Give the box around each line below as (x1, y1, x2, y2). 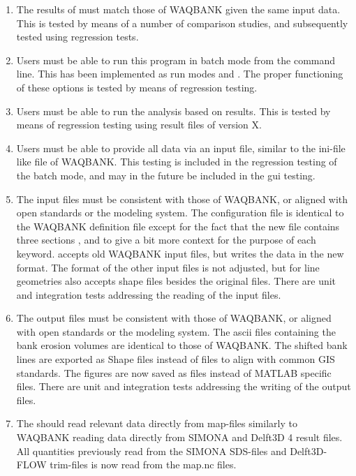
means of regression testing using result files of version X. (16, 117, 262, 132)
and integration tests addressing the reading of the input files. (16, 287, 281, 302)
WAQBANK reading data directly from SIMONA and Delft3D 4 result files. (16, 430, 343, 445)
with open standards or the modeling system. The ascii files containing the (16, 324, 336, 339)
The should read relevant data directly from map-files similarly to (16, 416, 297, 431)
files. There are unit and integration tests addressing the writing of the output (16, 379, 351, 394)
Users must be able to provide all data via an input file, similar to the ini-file (16, 140, 346, 155)
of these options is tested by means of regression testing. (16, 80, 258, 94)
